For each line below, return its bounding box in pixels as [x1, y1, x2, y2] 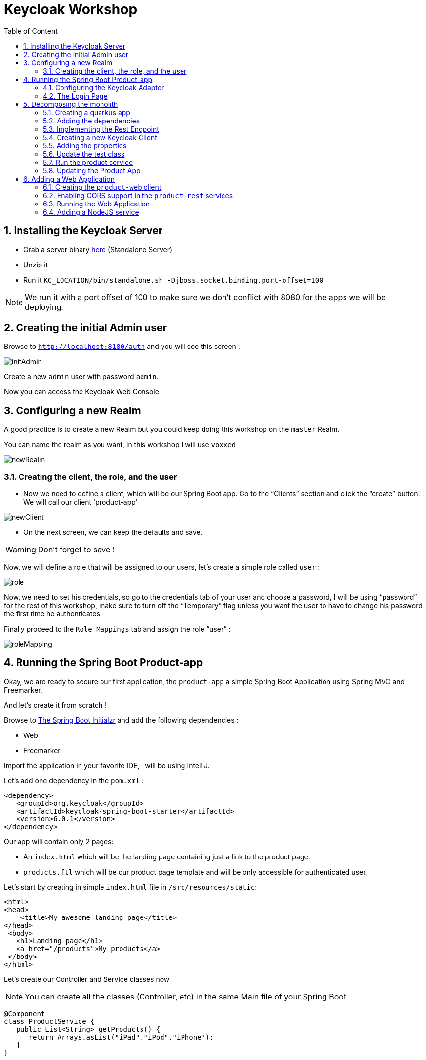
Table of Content [4, 26, 58, 35]
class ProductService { [4, 1017, 95, 1025]
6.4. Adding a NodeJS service [43, 207, 139, 216]
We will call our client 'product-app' [23, 498, 138, 507]
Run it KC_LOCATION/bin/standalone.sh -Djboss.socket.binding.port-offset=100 [23, 275, 324, 284]
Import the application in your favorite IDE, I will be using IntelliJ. [4, 761, 210, 770]
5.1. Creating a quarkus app [43, 108, 130, 117]
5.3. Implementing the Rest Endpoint [43, 124, 159, 133]
